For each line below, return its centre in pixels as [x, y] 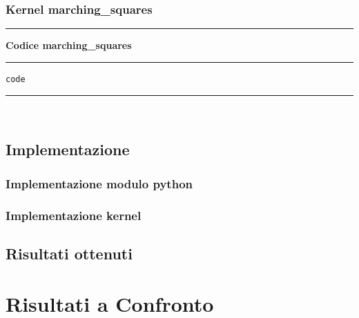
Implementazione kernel [74, 215]
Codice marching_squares [69, 45]
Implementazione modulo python [99, 183]
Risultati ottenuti [69, 253]
